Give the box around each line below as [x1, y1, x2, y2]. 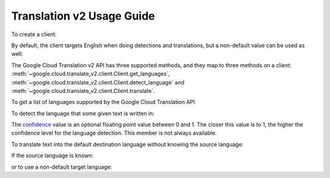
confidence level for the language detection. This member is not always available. [11, 129, 217, 137]
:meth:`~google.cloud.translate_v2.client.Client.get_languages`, [11, 70, 170, 78]
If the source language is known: [11, 152, 94, 159]
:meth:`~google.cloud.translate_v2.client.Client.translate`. [11, 87, 155, 94]
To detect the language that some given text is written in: [11, 109, 155, 117]
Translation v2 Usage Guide [11, 9, 155, 23]
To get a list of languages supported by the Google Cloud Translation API [11, 98, 196, 106]
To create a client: [11, 31, 57, 38]
